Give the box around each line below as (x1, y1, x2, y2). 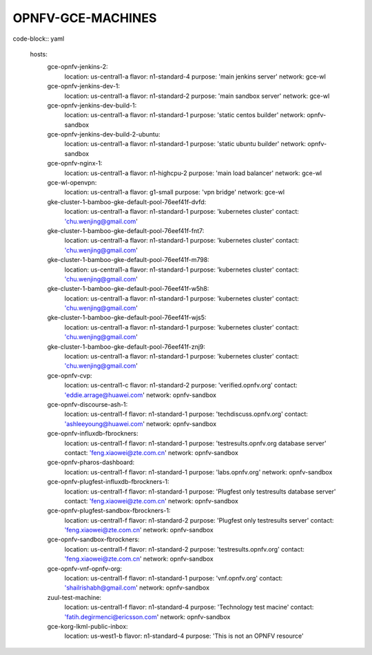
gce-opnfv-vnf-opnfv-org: (47, 564, 122, 572)
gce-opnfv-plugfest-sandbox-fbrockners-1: (47, 507, 171, 515)
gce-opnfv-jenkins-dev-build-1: (47, 101, 137, 110)
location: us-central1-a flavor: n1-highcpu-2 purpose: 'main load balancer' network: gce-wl (64, 169, 322, 177)
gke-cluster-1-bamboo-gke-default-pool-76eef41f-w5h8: (47, 285, 209, 293)
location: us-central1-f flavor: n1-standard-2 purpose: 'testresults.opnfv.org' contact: (64, 545, 304, 553)
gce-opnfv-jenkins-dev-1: (47, 82, 121, 90)
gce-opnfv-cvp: (47, 371, 92, 379)
